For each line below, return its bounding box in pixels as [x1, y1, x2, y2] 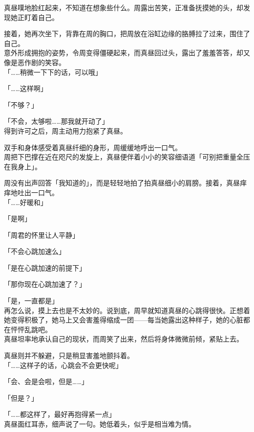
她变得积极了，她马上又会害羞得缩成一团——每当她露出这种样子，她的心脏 [4, 315, 243, 325]
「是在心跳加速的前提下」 [4, 262, 86, 273]
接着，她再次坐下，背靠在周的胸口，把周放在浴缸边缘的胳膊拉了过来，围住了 [4, 28, 250, 39]
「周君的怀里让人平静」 [4, 229, 79, 240]
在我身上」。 [4, 161, 42, 171]
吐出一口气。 [17, 187, 59, 197]
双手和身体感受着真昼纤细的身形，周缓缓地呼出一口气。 [4, 142, 182, 152]
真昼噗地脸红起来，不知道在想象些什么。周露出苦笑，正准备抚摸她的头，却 [4, 2, 243, 12]
